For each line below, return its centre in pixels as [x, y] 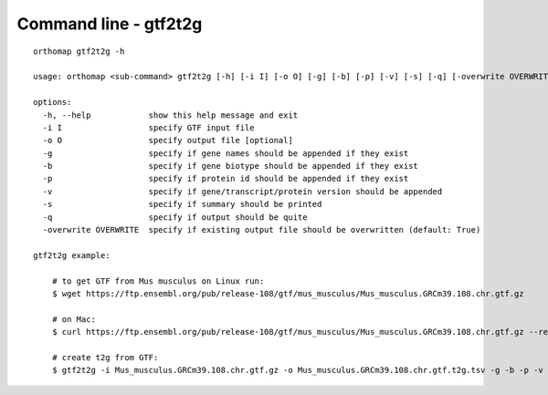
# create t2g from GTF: [105, 357]
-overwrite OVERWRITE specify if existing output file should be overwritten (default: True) [262, 230]
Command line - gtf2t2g [110, 24]
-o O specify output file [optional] [168, 140]
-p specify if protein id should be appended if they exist [226, 179]
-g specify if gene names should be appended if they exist [226, 153]
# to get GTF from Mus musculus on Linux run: [158, 281]
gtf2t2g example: [72, 255]
